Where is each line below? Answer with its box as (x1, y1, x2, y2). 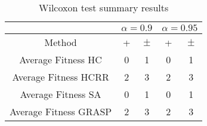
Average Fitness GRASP (10, 105, 112, 118)
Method (44, 35, 77, 49)
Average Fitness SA (20, 87, 101, 101)
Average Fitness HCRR (12, 70, 109, 84)
